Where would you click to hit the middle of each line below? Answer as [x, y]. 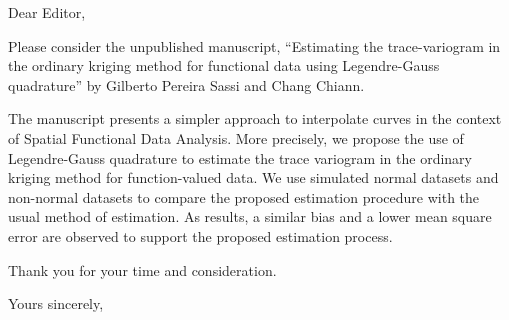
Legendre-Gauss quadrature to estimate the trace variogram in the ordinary [240, 157]
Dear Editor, [47, 12]
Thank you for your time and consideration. [142, 269]
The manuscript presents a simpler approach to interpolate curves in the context [255, 118]
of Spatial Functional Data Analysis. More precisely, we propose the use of [236, 137]
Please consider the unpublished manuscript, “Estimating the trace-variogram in [254, 45]
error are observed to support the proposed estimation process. [200, 235]
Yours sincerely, [56, 303]
